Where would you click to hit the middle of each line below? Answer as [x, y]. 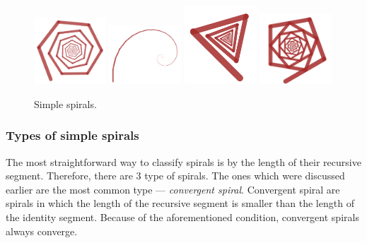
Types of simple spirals [72, 135]
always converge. [42, 231]
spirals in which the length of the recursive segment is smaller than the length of [180, 203]
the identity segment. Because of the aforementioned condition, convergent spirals [182, 217]
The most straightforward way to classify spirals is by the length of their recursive [183, 161]
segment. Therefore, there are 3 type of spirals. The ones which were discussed [175, 176]
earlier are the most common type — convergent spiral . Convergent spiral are [173, 189]
